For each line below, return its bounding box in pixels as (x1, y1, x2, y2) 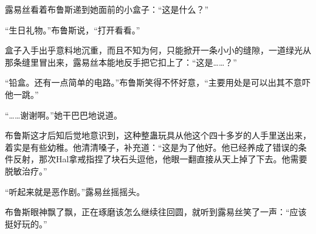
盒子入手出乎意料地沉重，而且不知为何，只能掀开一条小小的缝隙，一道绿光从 (5, 44, 311, 57)
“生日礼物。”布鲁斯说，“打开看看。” (5, 23, 140, 36)
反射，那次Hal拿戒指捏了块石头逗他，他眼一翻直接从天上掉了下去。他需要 (13, 153, 307, 165)
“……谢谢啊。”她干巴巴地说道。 (5, 108, 122, 121)
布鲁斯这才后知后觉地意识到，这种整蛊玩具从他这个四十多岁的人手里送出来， (5, 129, 311, 142)
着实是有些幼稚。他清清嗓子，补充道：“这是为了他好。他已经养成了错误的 (5, 140, 298, 153)
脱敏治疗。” (5, 164, 47, 177)
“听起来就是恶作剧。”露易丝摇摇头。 (5, 185, 145, 198)
